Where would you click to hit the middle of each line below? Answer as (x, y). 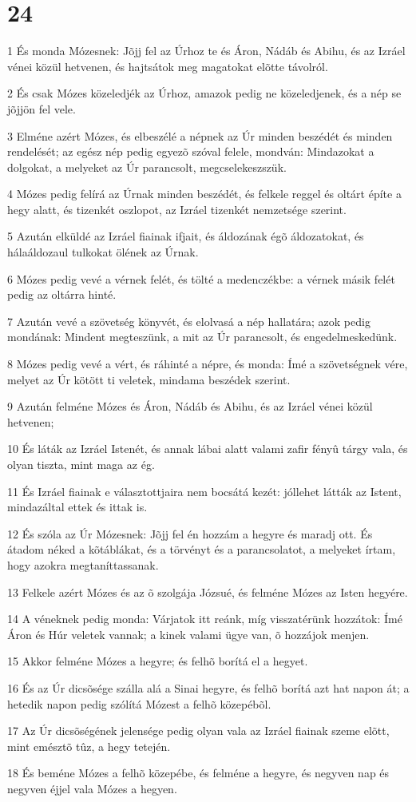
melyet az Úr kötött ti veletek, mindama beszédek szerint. (149, 379)
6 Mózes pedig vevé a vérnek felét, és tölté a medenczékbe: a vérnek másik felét (201, 278)
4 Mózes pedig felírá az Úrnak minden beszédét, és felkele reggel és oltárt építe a (204, 194)
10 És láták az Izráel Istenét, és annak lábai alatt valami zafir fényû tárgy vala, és (208, 449)
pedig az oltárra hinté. (62, 294)
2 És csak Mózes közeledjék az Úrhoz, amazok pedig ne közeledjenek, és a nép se (204, 93)
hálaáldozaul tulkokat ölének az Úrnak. (103, 252)
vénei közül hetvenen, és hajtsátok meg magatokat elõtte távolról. (168, 66)
